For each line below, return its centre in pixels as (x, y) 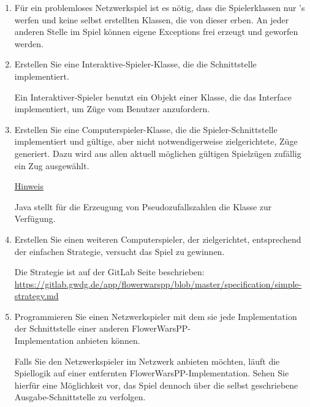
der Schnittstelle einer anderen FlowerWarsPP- (102, 328)
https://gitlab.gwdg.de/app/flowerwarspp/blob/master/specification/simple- (158, 283)
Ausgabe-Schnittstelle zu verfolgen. (80, 397)
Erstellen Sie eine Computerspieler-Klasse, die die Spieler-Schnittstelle (146, 129)
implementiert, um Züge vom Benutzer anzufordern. (112, 109)
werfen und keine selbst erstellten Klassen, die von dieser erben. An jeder (152, 19)
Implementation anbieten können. (77, 340)
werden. (29, 43)
